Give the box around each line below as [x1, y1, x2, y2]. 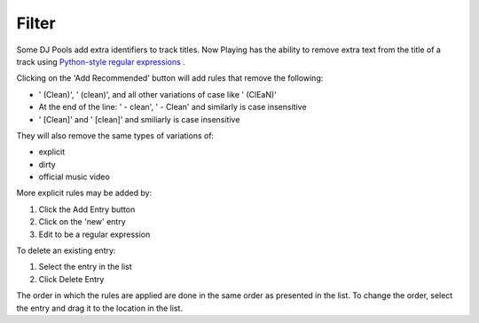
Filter [16, 13, 57, 33]
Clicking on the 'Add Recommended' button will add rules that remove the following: [16, 73, 324, 83]
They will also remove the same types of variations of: [16, 130, 215, 141]
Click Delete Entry [38, 273, 105, 284]
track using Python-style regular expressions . [16, 56, 185, 67]
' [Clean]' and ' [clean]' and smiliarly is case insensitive [38, 114, 240, 124]
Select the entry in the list [38, 262, 132, 272]
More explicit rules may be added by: [16, 187, 153, 199]
